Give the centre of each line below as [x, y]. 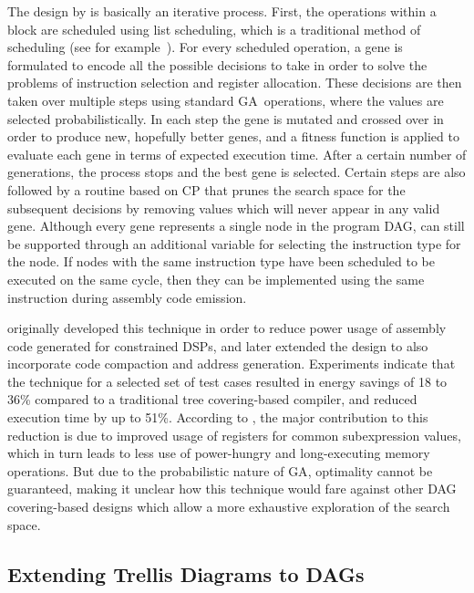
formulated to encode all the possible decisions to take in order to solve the [217, 64]
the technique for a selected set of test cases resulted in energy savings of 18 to [227, 381]
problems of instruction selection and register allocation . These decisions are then [235, 83]
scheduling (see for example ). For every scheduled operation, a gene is [205, 47]
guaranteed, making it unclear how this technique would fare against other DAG [232, 489]
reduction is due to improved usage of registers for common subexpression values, [234, 435]
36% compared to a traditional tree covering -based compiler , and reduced [212, 399]
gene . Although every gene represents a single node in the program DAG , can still [236, 226]
